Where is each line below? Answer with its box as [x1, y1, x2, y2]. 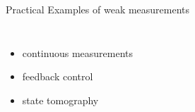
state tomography [22, 92, 99, 107]
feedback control [22, 69, 93, 84]
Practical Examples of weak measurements [6, 2, 190, 16]
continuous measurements [22, 45, 133, 60]
